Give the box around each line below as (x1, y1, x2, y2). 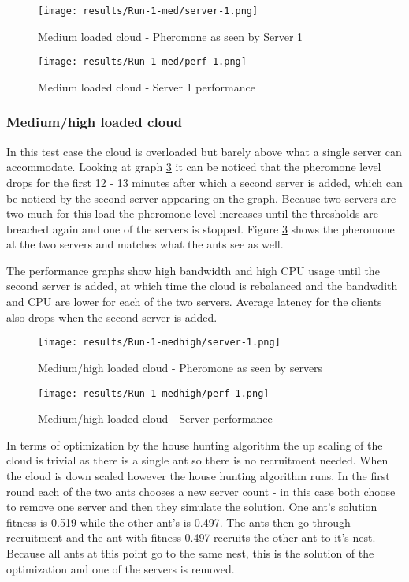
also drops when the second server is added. (6, 308, 218, 325)
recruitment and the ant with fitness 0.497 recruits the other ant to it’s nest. (6, 529, 376, 546)
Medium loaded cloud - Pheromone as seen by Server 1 (38, 28, 303, 44)
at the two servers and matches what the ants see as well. (6, 236, 284, 252)
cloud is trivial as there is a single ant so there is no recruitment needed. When (6, 452, 389, 468)
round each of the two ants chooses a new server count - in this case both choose (6, 483, 396, 499)
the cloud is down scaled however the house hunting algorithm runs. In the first (6, 467, 390, 483)
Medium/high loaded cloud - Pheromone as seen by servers (38, 359, 323, 375)
